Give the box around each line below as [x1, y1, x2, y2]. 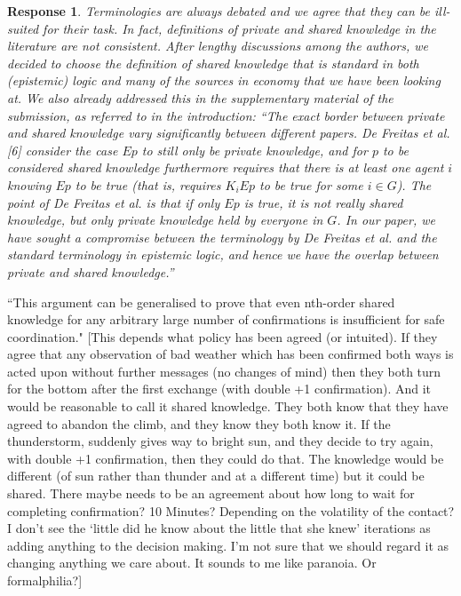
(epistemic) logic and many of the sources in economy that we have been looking [7, 71, 441, 90]
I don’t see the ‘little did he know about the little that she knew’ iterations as [7, 519, 431, 537]
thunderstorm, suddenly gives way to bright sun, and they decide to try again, [7, 432, 433, 450]
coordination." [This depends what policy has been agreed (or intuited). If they [7, 327, 438, 346]
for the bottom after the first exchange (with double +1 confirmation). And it [7, 379, 432, 398]
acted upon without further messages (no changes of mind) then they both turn [7, 362, 441, 380]
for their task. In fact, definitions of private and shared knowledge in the [43, 19, 436, 37]
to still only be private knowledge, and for [141, 140, 368, 159]
